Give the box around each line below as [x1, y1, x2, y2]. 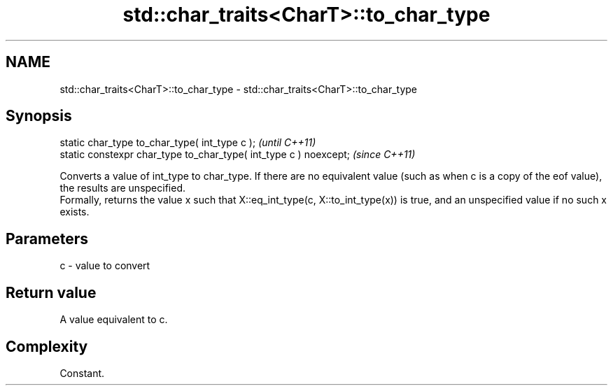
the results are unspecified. [59, 182, 185, 194]
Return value [6, 283, 97, 301]
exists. [59, 206, 90, 218]
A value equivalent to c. [59, 313, 168, 326]
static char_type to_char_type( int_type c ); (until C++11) [59, 136, 316, 149]
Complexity [6, 337, 88, 355]
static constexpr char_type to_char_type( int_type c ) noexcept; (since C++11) [59, 148, 416, 161]
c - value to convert [59, 260, 150, 272]
